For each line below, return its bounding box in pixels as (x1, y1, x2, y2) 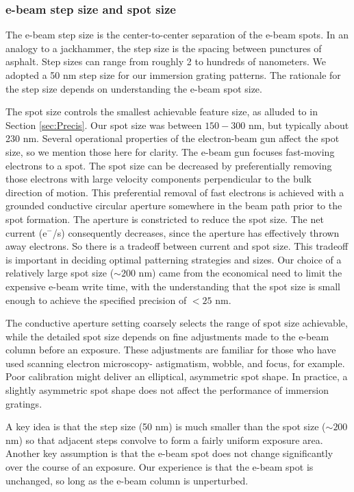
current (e (5, 225, 47, 239)
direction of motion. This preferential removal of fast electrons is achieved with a (5, 185, 344, 199)
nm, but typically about (248, 117, 349, 132)
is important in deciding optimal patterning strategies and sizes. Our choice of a (5, 252, 342, 266)
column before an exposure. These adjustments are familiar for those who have (5, 342, 336, 357)
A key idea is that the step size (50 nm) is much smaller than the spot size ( (5, 419, 326, 434)
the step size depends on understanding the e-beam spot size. (5, 81, 262, 95)
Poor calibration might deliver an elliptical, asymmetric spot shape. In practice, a (5, 369, 348, 384)
